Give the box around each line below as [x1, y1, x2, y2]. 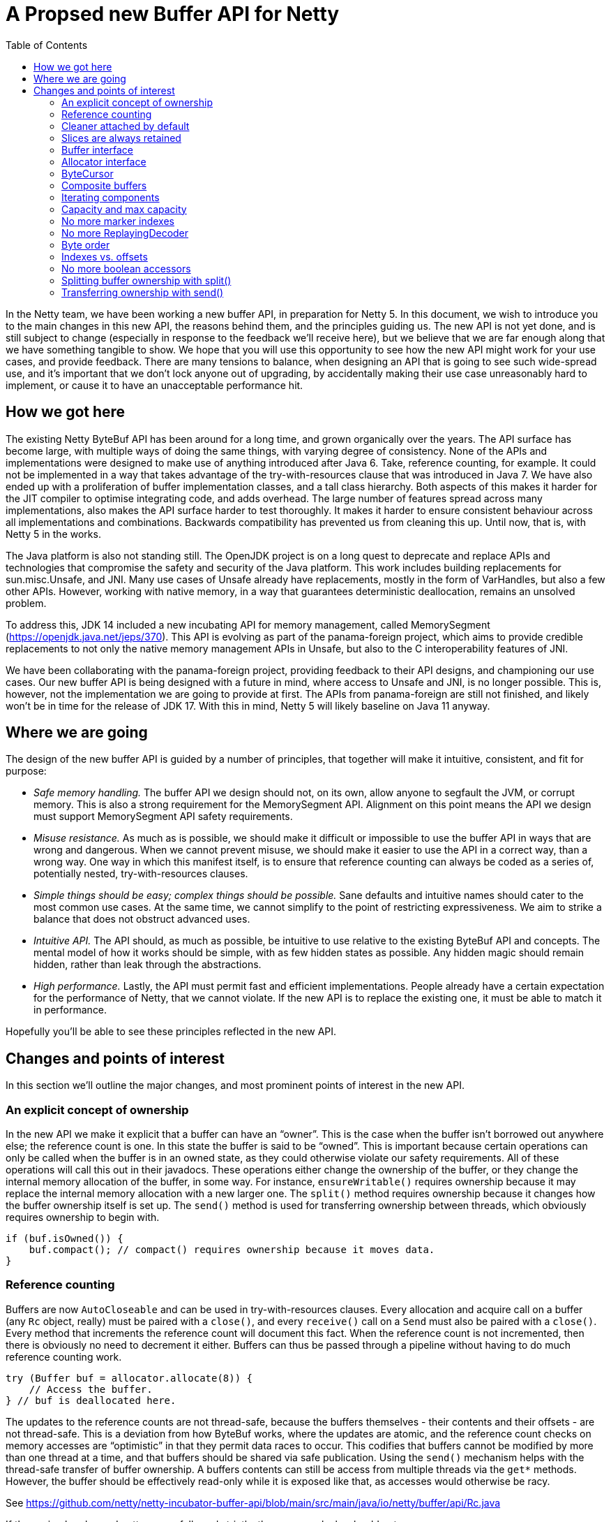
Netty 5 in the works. [6, 527, 101, 540]
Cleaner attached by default [61, 119, 190, 132]
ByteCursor [61, 167, 114, 180]
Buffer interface [61, 143, 133, 156]
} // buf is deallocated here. [6, 1394, 176, 1406]
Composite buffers [61, 179, 147, 191]
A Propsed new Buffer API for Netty [6, 2, 340, 26]
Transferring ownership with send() [61, 286, 224, 298]
